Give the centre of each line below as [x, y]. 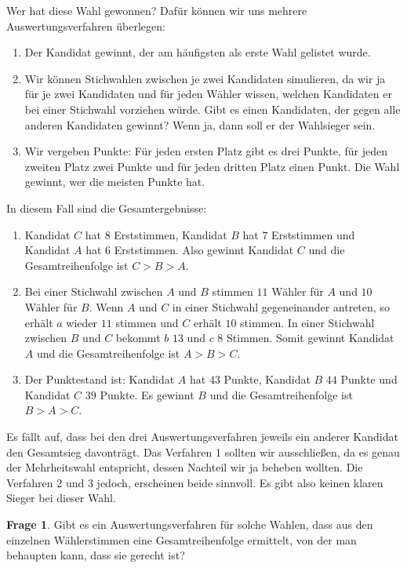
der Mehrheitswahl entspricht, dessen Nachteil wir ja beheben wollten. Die [185, 467]
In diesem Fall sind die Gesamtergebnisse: [107, 208]
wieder [82, 322]
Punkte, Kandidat [267, 379]
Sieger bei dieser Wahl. [61, 498]
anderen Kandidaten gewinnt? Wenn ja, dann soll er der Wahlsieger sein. [200, 124]
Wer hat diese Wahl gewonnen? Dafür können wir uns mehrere [157, 10]
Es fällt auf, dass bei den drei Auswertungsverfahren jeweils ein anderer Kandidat [202, 437]
